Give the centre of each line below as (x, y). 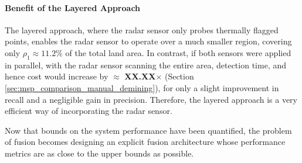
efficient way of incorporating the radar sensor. (89, 111)
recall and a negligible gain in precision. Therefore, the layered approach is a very (151, 99)
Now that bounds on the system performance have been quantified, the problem (148, 130)
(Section (179, 76)
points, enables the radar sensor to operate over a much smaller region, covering (148, 41)
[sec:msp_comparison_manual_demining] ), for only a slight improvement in (142, 87)
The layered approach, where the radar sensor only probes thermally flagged (142, 30)
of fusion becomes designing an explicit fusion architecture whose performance (145, 142)
